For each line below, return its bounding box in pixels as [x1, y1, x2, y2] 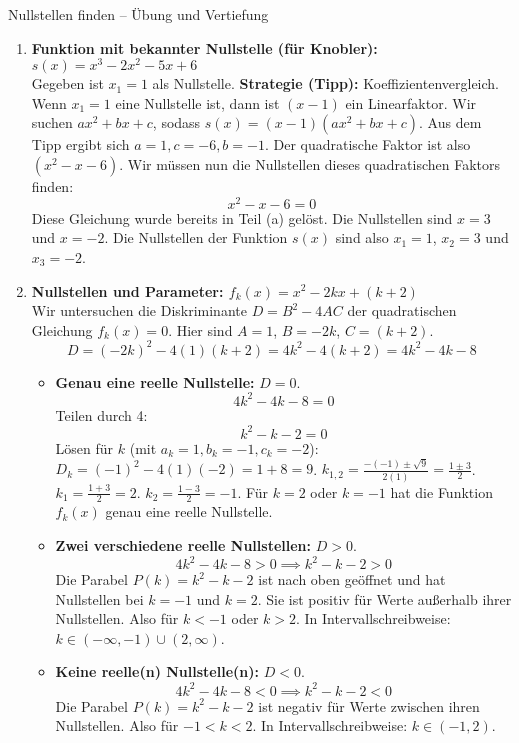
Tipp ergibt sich [31, 134, 130, 155]
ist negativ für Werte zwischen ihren [258, 695, 480, 716]
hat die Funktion [390, 481, 493, 502]
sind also [335, 227, 389, 248]
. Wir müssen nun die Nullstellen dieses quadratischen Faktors [119, 154, 501, 175]
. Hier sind [168, 319, 233, 340]
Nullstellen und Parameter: [31, 280, 224, 301]
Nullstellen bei [55, 588, 144, 609]
